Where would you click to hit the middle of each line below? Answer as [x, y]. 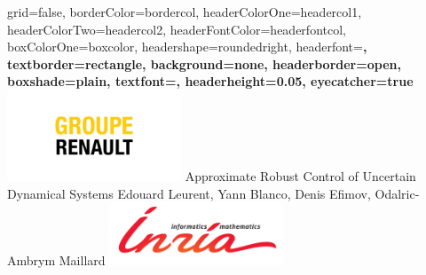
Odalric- [397, 193]
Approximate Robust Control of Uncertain [300, 175]
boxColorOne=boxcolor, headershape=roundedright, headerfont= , [187, 47]
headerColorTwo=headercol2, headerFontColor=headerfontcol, [177, 29]
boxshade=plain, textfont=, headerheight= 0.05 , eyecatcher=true [210, 81]
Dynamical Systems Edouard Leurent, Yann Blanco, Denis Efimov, [189, 193]
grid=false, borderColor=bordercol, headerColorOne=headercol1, [185, 12]
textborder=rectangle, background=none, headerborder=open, [204, 63]
